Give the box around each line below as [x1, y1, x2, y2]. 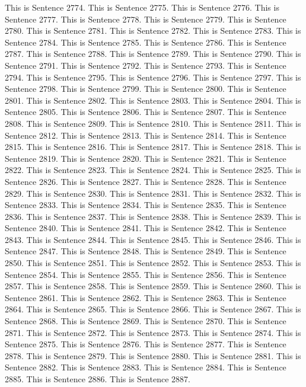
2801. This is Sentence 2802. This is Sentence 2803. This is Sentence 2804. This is [5, 94, 301, 106]
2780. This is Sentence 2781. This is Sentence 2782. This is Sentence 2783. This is [5, 24, 301, 37]
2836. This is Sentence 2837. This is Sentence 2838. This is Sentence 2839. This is [5, 210, 301, 222]
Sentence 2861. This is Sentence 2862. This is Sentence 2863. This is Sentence [5, 291, 286, 303]
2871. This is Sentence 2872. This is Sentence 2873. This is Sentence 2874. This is [5, 326, 301, 338]
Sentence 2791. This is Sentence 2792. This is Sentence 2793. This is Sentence [5, 59, 286, 71]
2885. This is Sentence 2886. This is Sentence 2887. [5, 373, 190, 385]
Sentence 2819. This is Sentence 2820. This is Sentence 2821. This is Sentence [5, 152, 286, 164]
